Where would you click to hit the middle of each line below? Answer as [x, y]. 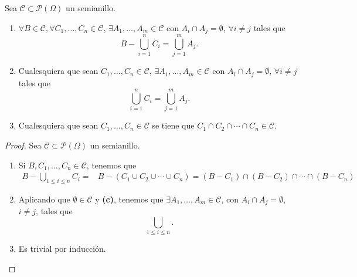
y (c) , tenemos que [129, 199]
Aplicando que [44, 199]
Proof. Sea [23, 145]
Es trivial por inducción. [62, 249]
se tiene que [173, 125]
